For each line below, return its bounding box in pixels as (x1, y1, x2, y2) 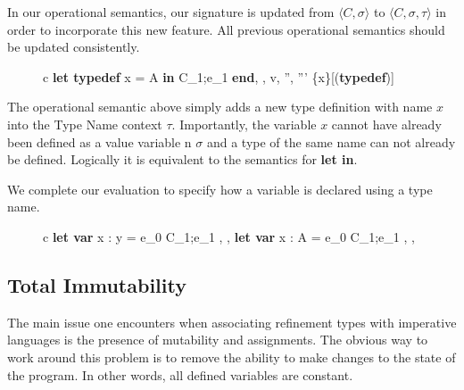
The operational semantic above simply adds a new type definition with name (7, 97, 433, 116)
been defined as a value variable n (7, 132, 192, 151)
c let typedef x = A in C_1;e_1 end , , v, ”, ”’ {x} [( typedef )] (43, 67, 394, 86)
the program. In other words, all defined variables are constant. (7, 365, 353, 384)
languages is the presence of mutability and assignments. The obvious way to (7, 330, 428, 349)
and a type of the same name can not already (206, 132, 456, 151)
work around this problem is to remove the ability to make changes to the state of (7, 347, 456, 366)
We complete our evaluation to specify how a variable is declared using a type (7, 179, 433, 198)
